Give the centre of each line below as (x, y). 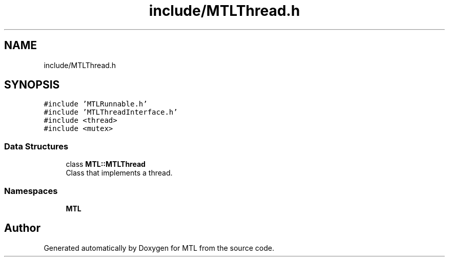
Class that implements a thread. (119, 173)
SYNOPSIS (32, 85)
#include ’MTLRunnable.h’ (96, 104)
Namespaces (31, 191)
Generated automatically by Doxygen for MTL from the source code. (159, 248)
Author (22, 228)
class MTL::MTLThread (106, 164)
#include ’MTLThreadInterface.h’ (111, 112)
